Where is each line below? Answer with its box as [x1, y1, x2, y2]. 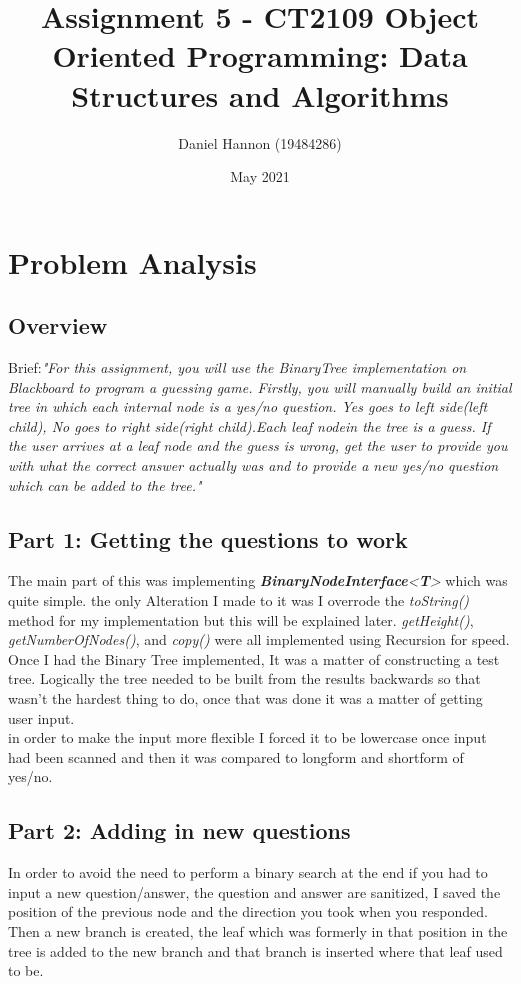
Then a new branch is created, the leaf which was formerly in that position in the [8, 920, 508, 941]
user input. [8, 707, 75, 728]
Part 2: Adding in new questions [8, 815, 351, 846]
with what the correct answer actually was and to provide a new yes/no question [8, 455, 499, 476]
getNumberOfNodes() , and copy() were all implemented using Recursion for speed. [8, 629, 510, 650]
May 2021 [230, 166, 290, 187]
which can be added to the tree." [8, 474, 202, 495]
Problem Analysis [8, 241, 257, 282]
